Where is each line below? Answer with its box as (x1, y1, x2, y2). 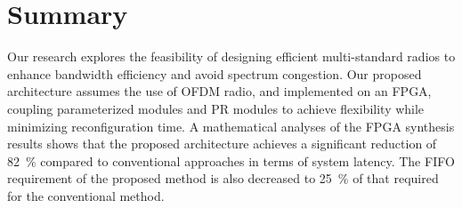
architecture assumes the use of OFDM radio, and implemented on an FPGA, (7, 82, 432, 100)
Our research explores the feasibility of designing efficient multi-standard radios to (7, 47, 456, 66)
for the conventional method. (7, 186, 165, 204)
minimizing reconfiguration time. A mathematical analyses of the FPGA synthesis (7, 116, 455, 135)
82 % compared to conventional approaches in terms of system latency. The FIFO (7, 151, 455, 170)
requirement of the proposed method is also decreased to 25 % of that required (7, 169, 439, 188)
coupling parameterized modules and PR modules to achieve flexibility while (7, 99, 425, 117)
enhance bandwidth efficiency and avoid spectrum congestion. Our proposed (7, 64, 422, 83)
